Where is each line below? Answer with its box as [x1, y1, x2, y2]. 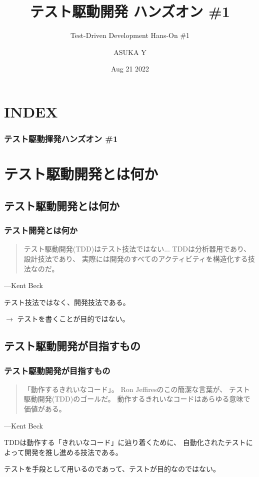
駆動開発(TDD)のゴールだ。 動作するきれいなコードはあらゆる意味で [23, 393, 250, 404]
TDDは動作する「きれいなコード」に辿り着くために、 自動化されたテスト [4, 437, 246, 447]
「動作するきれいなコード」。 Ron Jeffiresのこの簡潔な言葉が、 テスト [23, 383, 250, 394]
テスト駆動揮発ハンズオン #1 [4, 132, 118, 145]
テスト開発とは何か [4, 224, 78, 236]
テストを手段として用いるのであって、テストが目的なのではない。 [4, 463, 220, 474]
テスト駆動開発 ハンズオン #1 [30, 1, 230, 21]
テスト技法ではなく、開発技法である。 [4, 296, 130, 307]
